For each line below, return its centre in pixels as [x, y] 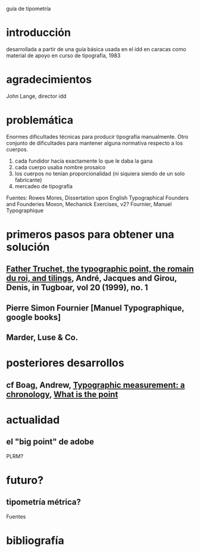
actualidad [33, 420]
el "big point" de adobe [50, 442]
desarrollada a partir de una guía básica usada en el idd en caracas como [96, 49]
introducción [39, 33]
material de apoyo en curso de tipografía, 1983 [63, 55]
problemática [40, 120]
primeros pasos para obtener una [90, 234]
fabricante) [28, 180]
